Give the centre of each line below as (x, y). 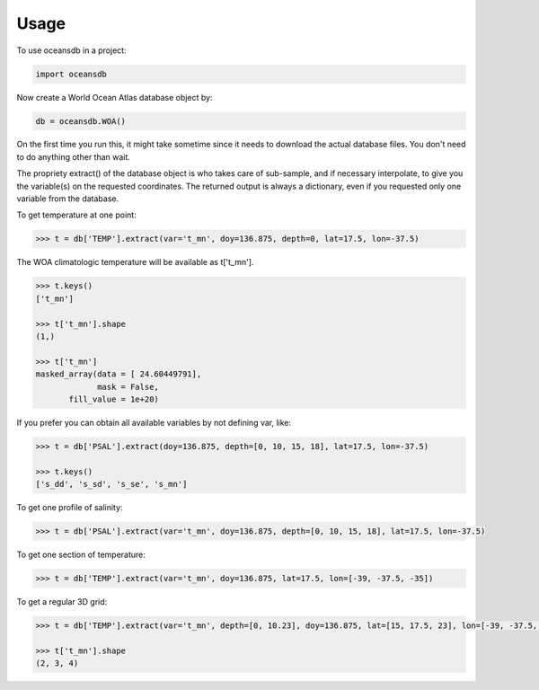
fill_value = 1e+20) (114, 399)
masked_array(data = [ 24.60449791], (119, 374)
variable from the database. (68, 199)
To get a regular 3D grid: (62, 601)
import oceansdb (71, 74)
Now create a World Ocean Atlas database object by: (115, 97)
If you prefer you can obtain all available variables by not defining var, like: (154, 422)
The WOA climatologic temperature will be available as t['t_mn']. (135, 262)
